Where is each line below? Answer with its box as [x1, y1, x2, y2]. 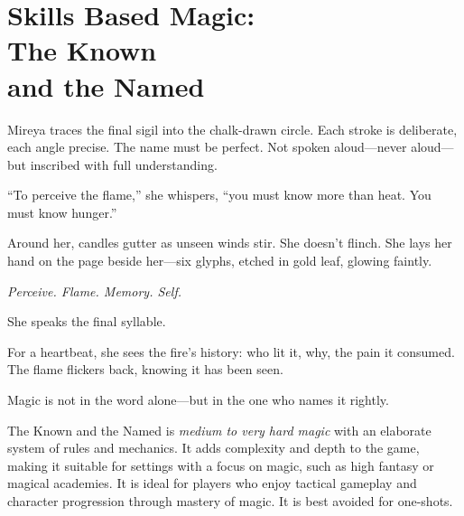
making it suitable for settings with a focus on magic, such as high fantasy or [7, 455, 434, 474]
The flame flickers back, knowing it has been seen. [7, 360, 283, 379]
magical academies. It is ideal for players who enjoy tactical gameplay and [7, 474, 417, 493]
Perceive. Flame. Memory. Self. [7, 281, 181, 300]
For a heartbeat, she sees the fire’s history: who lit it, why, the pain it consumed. [7, 342, 455, 361]
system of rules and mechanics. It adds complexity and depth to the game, [7, 438, 420, 457]
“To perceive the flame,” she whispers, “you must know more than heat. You [7, 185, 432, 204]
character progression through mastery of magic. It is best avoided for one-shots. [7, 492, 453, 510]
